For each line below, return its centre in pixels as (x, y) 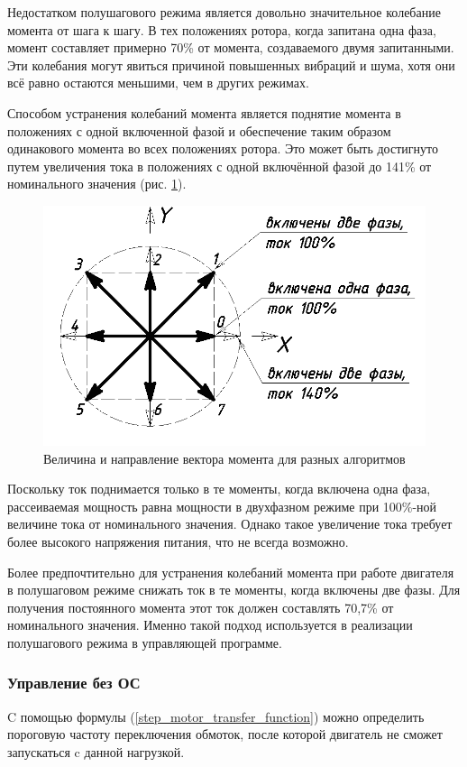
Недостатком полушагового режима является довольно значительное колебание (224, 12)
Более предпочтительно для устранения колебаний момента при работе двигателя (231, 572)
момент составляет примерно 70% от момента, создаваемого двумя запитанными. (231, 47)
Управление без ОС (74, 683)
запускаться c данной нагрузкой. (96, 751)
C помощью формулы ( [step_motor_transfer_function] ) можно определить (216, 716)
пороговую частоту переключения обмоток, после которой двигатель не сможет (225, 734)
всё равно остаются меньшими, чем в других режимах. (158, 83)
